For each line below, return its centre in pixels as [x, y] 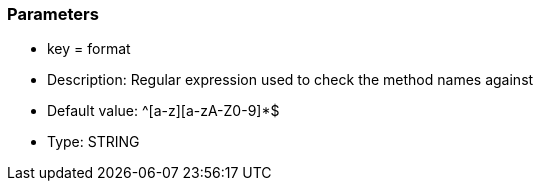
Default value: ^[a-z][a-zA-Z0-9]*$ [163, 111]
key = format [89, 49]
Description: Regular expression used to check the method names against [290, 80]
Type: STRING [93, 142]
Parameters [53, 14]
